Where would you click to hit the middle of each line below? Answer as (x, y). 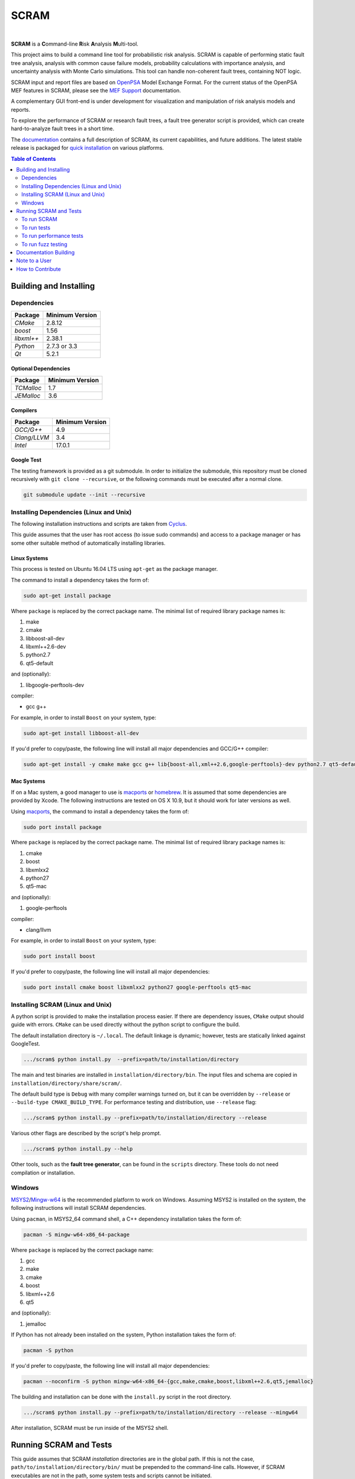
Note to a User (34, 261)
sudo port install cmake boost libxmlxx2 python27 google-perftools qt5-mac (137, 987)
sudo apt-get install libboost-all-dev (81, 733)
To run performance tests (53, 236)
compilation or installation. (43, 1173)
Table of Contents (33, 159)
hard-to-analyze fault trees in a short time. (63, 129)
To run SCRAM (39, 219)
